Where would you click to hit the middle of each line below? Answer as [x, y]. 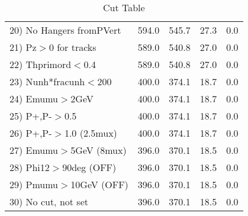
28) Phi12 [30, 167]
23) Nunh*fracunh [47, 81]
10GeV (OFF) [99, 184]
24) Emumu [34, 99]
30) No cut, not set [49, 202]
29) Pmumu [34, 184]
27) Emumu [34, 150]
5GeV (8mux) [99, 150]
